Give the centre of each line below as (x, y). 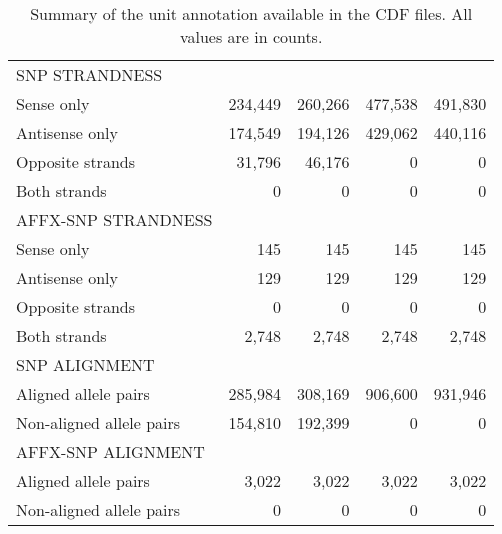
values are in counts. (251, 36)
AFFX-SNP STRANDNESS (114, 219)
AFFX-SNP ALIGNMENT (110, 451)
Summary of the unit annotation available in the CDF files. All (251, 13)
